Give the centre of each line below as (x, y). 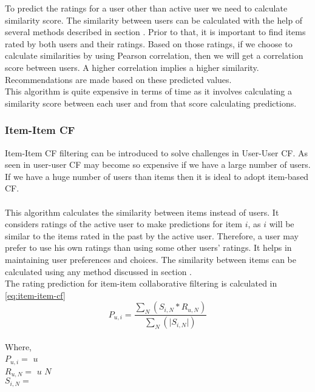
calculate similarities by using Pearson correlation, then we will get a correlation (154, 55)
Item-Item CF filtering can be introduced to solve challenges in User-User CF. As (157, 152)
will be (282, 224)
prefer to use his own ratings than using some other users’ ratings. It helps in (148, 247)
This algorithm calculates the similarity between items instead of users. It (142, 212)
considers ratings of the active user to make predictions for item (124, 224)
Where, (18, 346)
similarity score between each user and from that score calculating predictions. (151, 103)
